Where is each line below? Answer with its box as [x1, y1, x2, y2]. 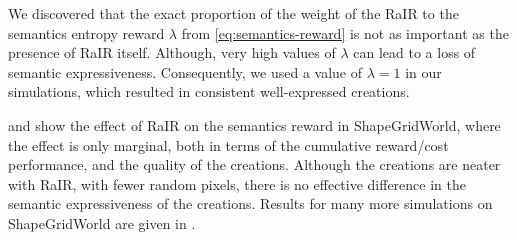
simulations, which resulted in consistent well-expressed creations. [8, 81, 410, 102]
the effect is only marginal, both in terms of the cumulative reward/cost [8, 134, 449, 155]
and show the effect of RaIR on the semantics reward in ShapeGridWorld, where [8, 114, 501, 135]
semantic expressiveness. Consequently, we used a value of [8, 61, 363, 82]
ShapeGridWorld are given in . [8, 212, 196, 233]
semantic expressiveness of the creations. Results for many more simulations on [8, 193, 493, 214]
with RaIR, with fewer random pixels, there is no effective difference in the [8, 173, 466, 194]
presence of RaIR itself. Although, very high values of [8, 42, 336, 63]
